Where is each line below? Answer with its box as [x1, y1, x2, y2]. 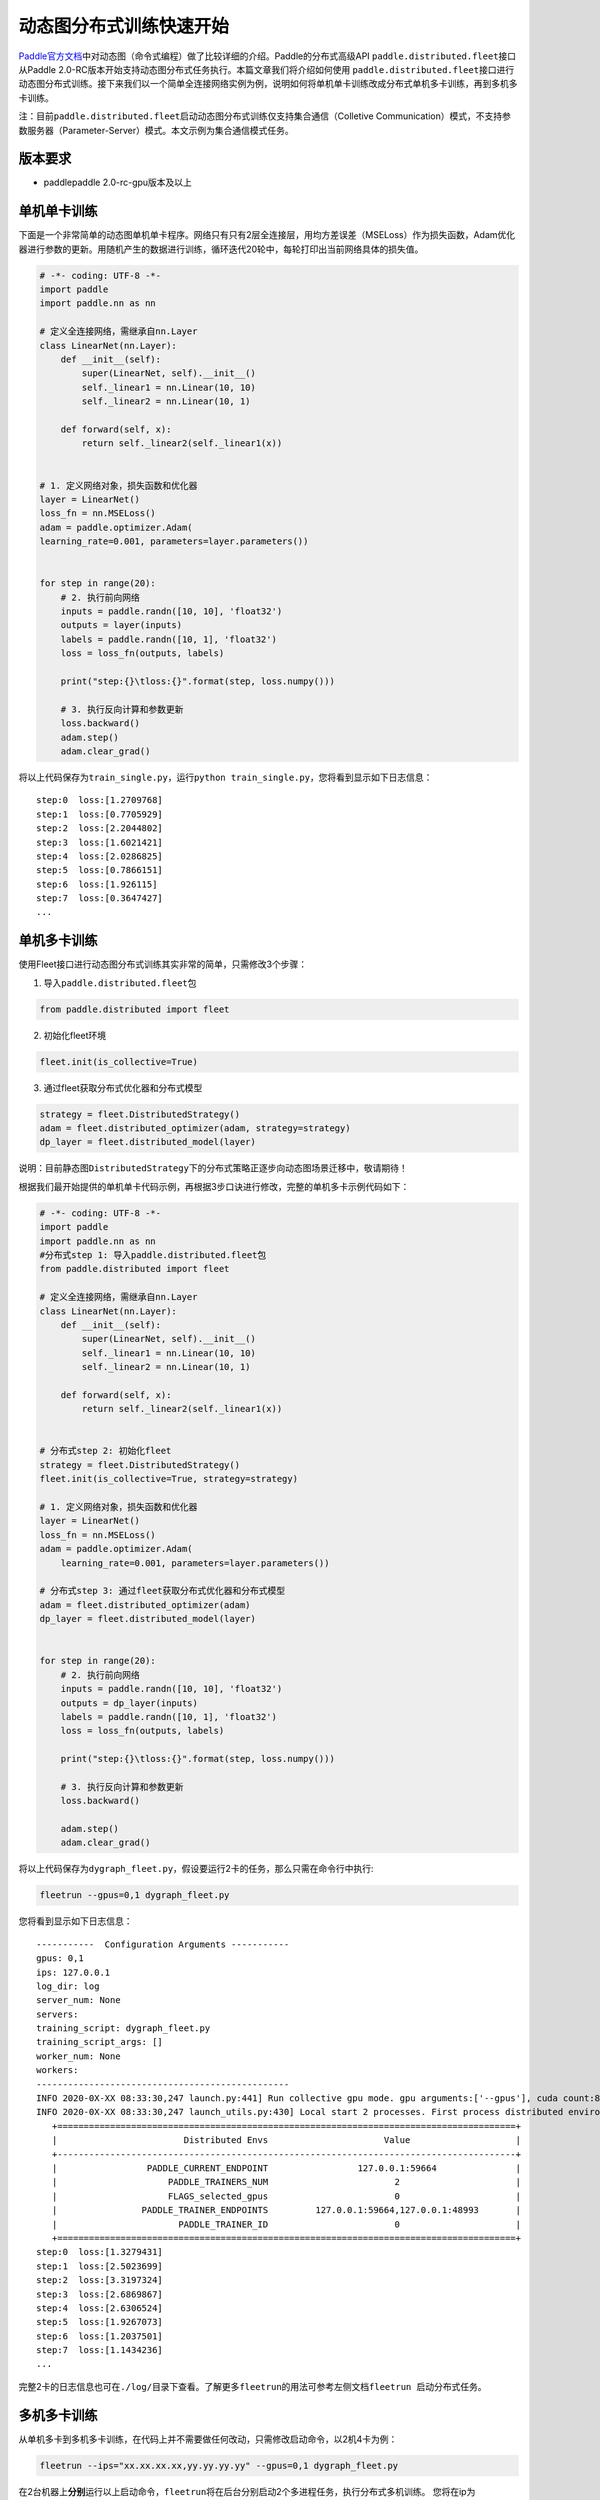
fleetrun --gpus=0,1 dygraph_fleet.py [39, 1890, 230, 1901]
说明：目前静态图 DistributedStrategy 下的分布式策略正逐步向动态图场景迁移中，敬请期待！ [18, 1162, 409, 1174]
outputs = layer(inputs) [60, 620, 183, 631]
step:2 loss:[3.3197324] [36, 2275, 164, 2286]
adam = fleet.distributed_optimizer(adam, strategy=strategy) [39, 1123, 351, 1134]
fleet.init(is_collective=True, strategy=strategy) [39, 1473, 299, 1485]
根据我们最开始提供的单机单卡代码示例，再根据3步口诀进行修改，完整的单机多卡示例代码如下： [18, 1180, 410, 1192]
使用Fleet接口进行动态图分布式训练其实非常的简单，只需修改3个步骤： [18, 958, 308, 970]
